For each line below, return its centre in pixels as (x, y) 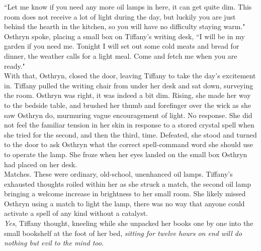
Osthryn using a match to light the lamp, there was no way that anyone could (124, 203)
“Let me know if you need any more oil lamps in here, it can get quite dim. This (128, 7)
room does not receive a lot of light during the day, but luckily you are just (120, 16)
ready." (15, 66)
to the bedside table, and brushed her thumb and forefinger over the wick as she (127, 105)
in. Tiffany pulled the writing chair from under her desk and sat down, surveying (129, 85)
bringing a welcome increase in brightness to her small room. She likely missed (125, 194)
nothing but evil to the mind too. (54, 243)
